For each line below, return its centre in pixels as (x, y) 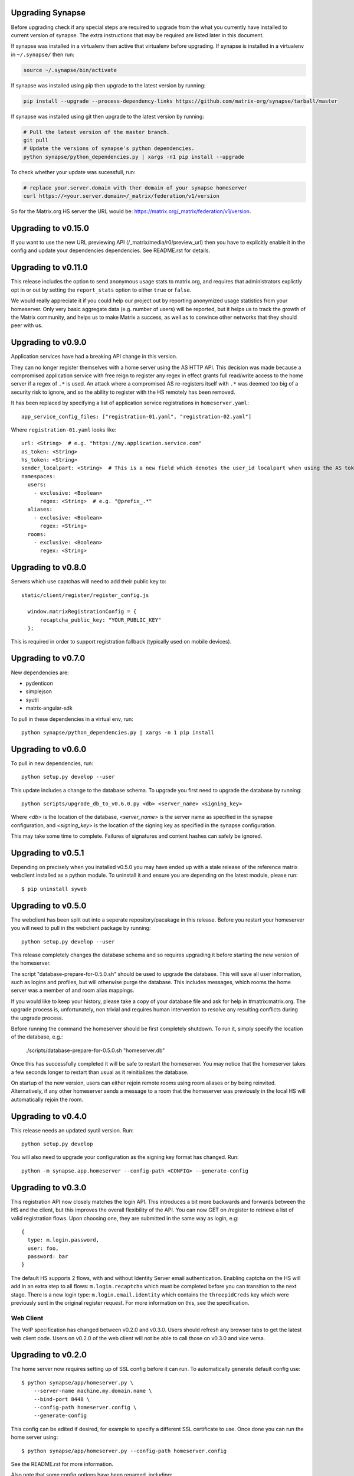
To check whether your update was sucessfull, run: (73, 172)
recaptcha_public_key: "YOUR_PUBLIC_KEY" (101, 620)
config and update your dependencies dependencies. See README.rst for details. (111, 250)
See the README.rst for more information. (62, 1464)
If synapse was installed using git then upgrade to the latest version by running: (108, 116)
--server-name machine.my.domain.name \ (93, 1391)
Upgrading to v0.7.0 (48, 658)
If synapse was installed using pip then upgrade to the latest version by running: (108, 85)
